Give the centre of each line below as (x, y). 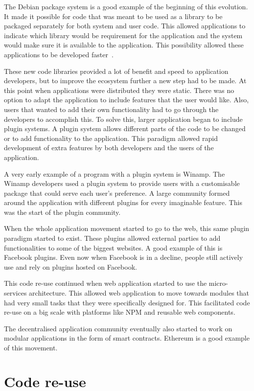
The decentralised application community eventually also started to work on (118, 328)
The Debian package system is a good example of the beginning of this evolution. (126, 6)
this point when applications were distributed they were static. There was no (119, 90)
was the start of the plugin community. (62, 212)
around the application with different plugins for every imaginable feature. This (123, 202)
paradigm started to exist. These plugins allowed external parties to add (112, 238)
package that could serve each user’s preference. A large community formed (117, 193)
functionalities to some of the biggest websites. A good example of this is (113, 247)
